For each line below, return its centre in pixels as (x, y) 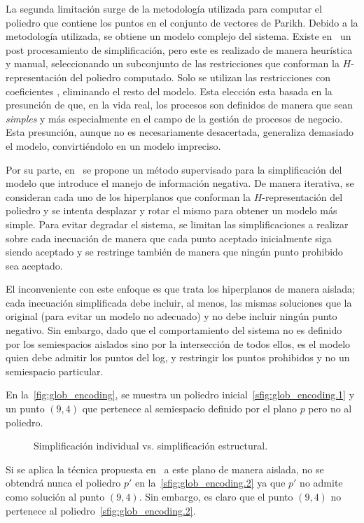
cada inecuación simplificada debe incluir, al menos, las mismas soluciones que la (179, 302)
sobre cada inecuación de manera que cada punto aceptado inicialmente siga (169, 238)
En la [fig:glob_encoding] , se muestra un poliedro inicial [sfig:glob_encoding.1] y (180, 395)
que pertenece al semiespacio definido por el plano (189, 409)
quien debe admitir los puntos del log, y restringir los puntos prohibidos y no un (178, 357)
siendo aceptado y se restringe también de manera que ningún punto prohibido (174, 252)
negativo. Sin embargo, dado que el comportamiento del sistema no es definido (174, 330)
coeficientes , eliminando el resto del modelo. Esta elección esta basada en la (169, 91)
